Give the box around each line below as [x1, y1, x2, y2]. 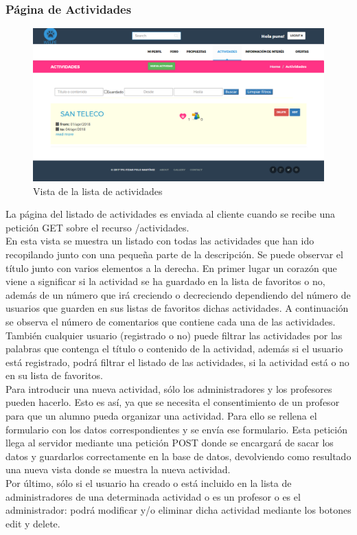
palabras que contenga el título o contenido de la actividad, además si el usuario [5, 341, 343, 356]
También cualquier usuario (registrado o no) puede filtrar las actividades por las [5, 328, 343, 342]
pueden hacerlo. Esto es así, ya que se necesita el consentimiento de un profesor [5, 395, 340, 409]
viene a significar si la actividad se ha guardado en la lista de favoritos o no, [5, 274, 325, 288]
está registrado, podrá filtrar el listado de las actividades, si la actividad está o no [5, 354, 349, 369]
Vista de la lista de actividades [33, 183, 163, 198]
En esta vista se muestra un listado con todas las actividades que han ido [5, 234, 314, 248]
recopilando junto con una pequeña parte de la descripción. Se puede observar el [5, 247, 343, 261]
